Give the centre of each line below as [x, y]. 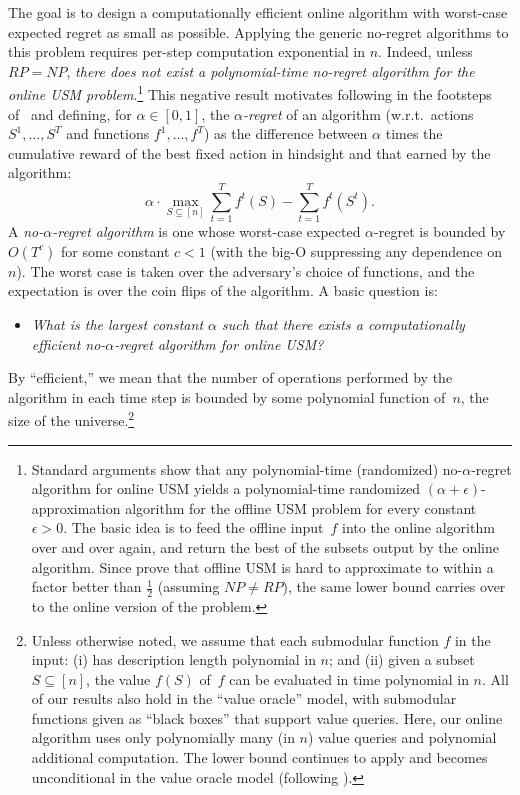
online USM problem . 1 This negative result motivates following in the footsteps [250, 93]
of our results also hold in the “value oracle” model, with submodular [244, 698]
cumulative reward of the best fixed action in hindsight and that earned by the [249, 152]
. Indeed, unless [425, 51]
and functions [108, 133]
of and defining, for [70, 113]
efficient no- [68, 343]
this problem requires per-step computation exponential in [187, 51]
